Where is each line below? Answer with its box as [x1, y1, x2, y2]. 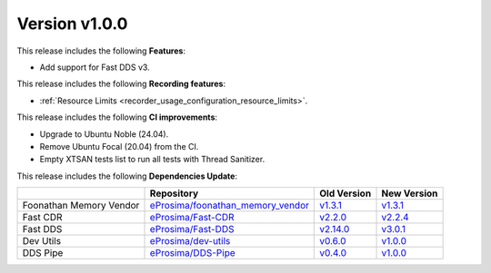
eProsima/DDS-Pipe [149, 247, 235, 259]
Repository [149, 187, 199, 200]
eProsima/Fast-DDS [149, 223, 235, 236]
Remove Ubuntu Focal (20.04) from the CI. [39, 141, 199, 151]
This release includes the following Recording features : [16, 78, 226, 90]
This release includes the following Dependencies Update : [16, 171, 238, 181]
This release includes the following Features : [16, 45, 186, 56]
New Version [381, 187, 438, 200]
